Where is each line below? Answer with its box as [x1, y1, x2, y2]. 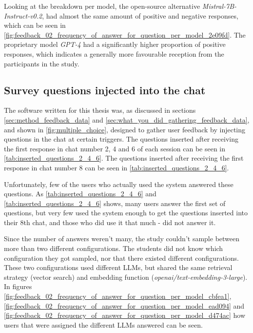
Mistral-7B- [202, 1, 237, 11]
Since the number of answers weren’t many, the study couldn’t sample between [4, 233, 240, 244]
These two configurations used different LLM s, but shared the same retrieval [4, 262, 233, 272]
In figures [4, 281, 32, 291]
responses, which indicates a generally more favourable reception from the [4, 48, 224, 59]
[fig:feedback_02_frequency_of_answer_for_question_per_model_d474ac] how [4, 310, 246, 320]
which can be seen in [4, 20, 66, 30]
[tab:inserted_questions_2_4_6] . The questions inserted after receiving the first [4, 153, 244, 163]
